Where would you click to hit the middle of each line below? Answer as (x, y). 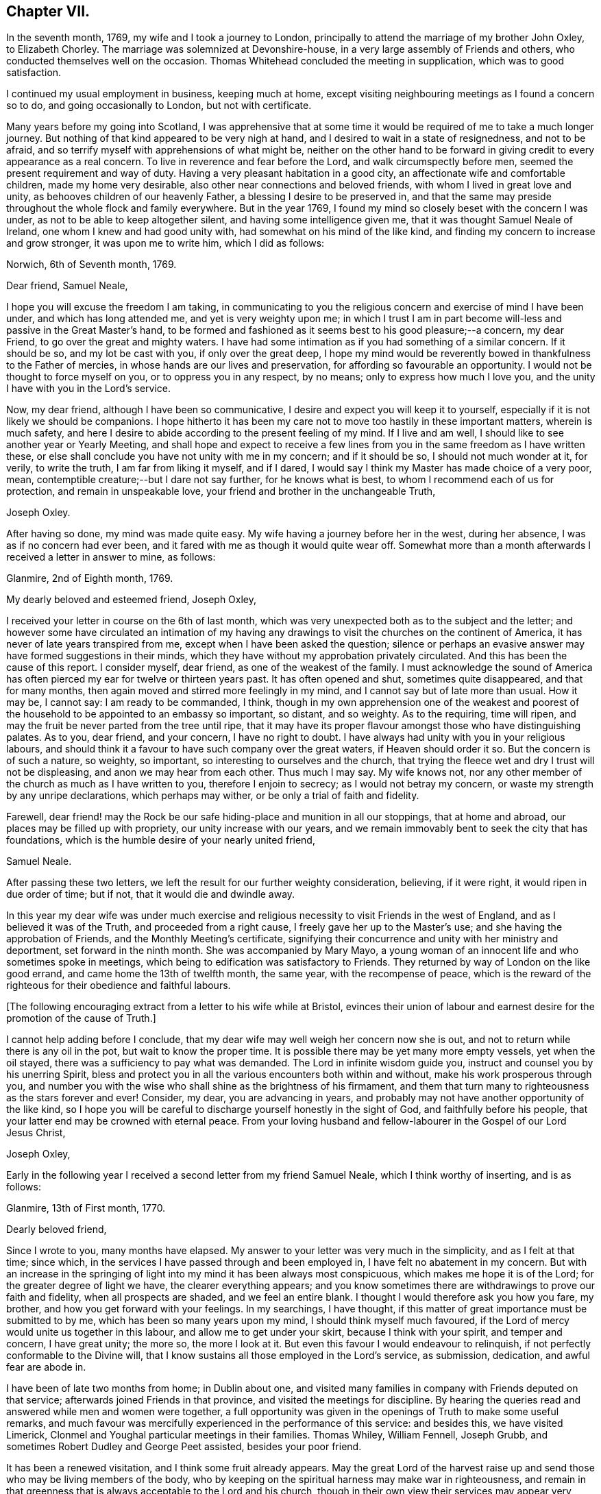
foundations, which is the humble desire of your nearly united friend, (161, 840)
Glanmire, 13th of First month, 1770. (86, 1208)
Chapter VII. (48, 11)
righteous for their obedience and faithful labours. (119, 985)
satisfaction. (34, 73)
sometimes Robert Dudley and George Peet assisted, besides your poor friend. (184, 1447)
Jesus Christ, (36, 1133)
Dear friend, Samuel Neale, (67, 286)
